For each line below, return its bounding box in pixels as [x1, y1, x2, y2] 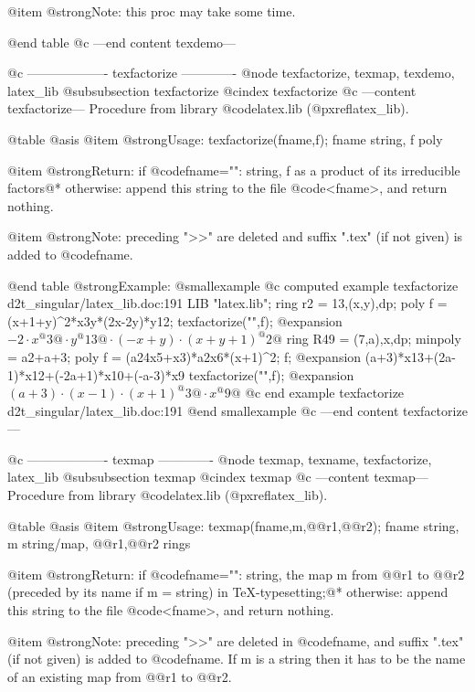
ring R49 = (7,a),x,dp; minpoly [286, 329, 461, 348]
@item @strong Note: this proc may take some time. [7, 2, 296, 20]
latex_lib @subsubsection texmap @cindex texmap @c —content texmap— [7, 467, 428, 486]
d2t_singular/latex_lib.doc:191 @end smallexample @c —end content [7, 400, 399, 420]
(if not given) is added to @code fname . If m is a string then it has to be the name [7, 649, 466, 668]
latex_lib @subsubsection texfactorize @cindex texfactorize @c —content [7, 80, 417, 100]
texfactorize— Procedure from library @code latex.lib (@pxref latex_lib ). [7, 99, 409, 118]
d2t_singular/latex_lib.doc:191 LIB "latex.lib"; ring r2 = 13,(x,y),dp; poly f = [7, 293, 448, 313]
